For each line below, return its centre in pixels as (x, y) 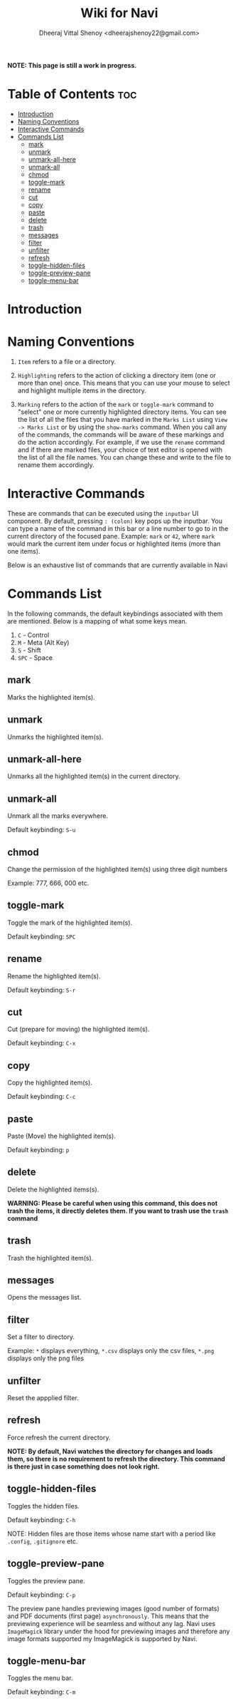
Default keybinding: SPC (42, 936)
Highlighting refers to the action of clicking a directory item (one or (117, 375)
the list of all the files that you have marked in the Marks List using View (123, 419)
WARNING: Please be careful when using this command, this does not (113, 1203)
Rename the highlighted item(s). (54, 976)
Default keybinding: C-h (42, 1520)
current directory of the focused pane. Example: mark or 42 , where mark (111, 536)
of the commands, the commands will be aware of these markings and (121, 435)
